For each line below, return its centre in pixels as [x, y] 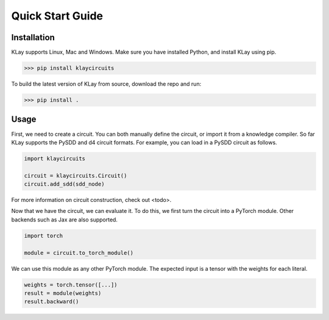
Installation [33, 37]
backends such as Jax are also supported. [65, 220]
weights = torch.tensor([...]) [71, 285]
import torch [44, 235]
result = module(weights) [63, 293]
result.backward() [51, 302]
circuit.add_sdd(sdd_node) [64, 184]
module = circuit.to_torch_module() [79, 253]
